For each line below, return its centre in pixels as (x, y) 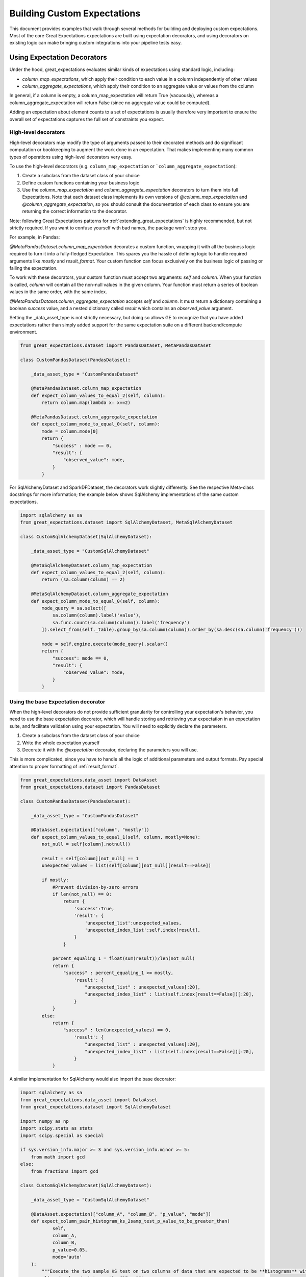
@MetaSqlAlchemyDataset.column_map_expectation (92, 565)
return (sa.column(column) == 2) (83, 580)
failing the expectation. (34, 268)
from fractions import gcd (65, 1171)
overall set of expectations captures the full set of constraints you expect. (87, 119)
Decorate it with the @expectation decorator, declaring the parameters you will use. (110, 750)
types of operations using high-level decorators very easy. (71, 157)
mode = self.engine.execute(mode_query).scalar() (105, 644)
